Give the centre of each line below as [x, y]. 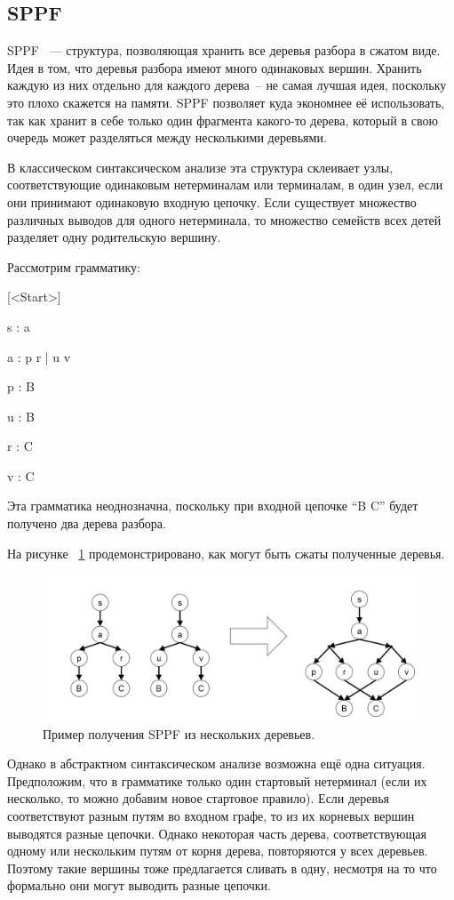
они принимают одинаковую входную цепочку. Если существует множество [212, 201]
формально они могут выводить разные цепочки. [139, 885]
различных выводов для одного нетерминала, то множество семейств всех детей [224, 219]
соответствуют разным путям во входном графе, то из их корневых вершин [211, 816]
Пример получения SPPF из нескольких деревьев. [179, 733]
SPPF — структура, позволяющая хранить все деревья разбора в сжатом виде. [224, 50]
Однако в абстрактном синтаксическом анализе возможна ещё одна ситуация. [216, 763]
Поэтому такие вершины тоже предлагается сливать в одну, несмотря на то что [222, 868]
